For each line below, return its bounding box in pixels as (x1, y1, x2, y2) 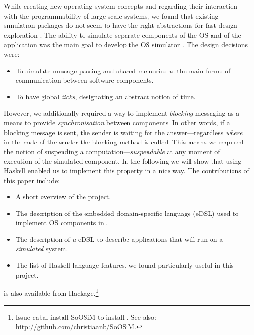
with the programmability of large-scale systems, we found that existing (4, 10, 219, 21)
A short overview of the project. (15, 191, 111, 202)
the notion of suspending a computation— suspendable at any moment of (4, 146, 220, 156)
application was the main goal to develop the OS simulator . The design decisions (4, 39, 248, 49)
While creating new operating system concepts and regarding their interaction (4, 1, 238, 11)
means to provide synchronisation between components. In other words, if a (4, 117, 230, 127)
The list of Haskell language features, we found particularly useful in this (15, 260, 234, 270)
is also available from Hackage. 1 (4, 287, 99, 298)
